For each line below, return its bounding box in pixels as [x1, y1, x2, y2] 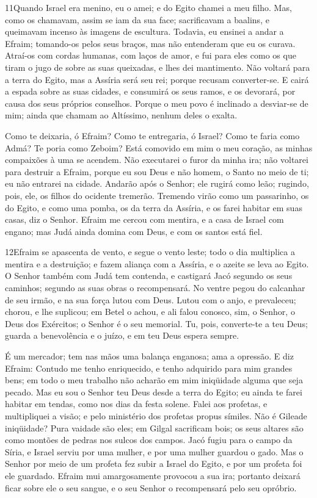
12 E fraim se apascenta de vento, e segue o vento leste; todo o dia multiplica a [5, 245, 295, 258]
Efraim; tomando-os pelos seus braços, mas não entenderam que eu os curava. [5, 37, 296, 49]
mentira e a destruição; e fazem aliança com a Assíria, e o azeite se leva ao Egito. [5, 257, 309, 270]
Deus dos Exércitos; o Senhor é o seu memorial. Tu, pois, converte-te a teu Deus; [5, 317, 308, 330]
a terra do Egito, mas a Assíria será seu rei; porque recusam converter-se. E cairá [5, 73, 309, 85]
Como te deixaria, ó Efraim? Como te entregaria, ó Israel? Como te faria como [5, 129, 300, 142]
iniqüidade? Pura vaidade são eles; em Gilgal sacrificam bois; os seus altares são [5, 421, 304, 434]
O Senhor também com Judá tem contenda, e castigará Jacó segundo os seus [5, 269, 293, 282]
